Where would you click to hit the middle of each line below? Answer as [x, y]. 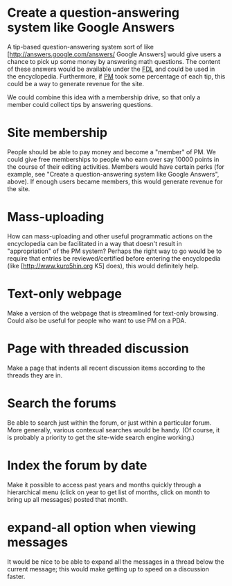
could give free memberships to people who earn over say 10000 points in [113, 159]
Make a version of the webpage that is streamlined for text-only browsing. [113, 313]
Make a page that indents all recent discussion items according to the [106, 368]
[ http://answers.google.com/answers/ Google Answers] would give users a [114, 54]
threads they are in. [35, 375]
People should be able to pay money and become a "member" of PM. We [111, 152]
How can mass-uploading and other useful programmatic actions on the [110, 236]
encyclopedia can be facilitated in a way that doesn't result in [95, 243]
